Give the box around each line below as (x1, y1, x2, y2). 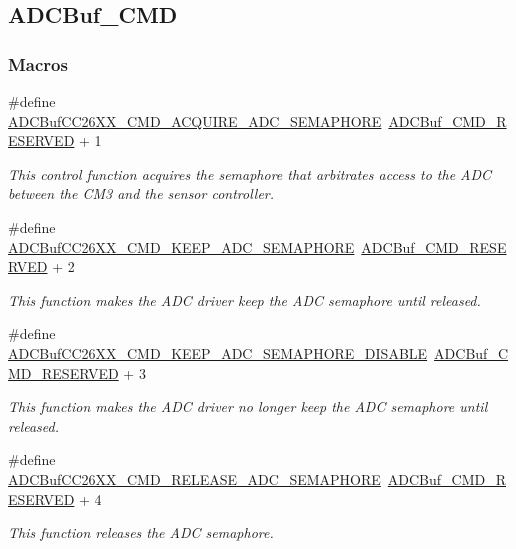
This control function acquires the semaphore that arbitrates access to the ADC (8, 163, 492, 184)
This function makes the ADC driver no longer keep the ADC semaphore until (8, 396, 488, 417)
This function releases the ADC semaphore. (8, 522, 274, 543)
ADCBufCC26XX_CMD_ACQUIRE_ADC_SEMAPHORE (8, 110, 382, 131)
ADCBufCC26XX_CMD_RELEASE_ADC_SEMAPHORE (8, 468, 381, 489)
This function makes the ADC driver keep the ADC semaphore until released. (8, 289, 481, 310)
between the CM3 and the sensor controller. (8, 183, 275, 204)
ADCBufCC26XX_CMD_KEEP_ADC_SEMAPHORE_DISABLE (8, 342, 428, 363)
